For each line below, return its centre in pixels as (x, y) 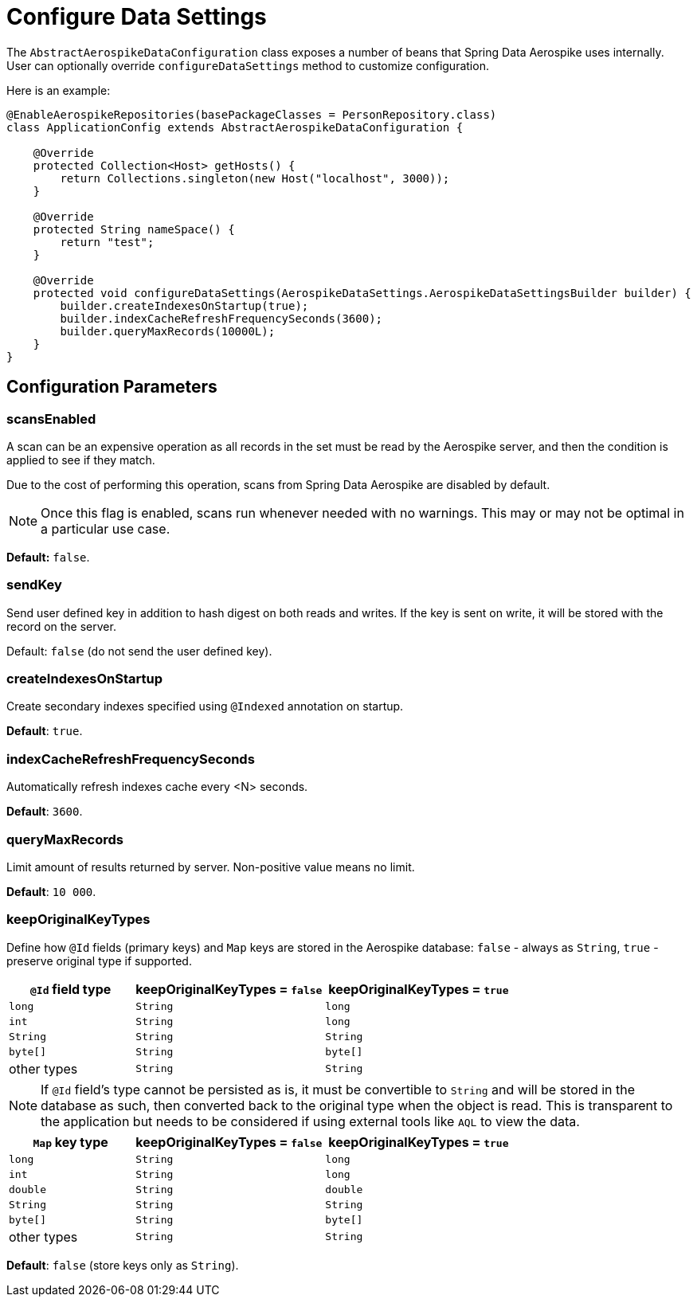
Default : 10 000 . (51, 891)
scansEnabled (51, 419)
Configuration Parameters (112, 387)
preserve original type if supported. (99, 961)
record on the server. (61, 626)
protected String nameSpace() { (134, 229)
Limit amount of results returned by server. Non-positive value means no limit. (211, 867)
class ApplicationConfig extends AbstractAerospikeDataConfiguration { (235, 127)
